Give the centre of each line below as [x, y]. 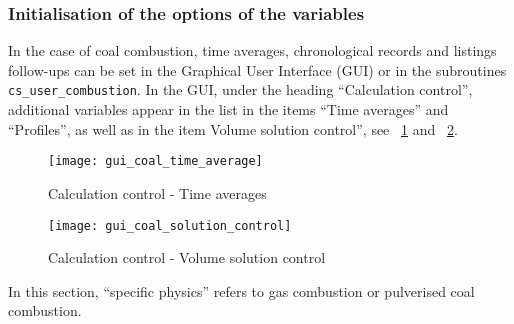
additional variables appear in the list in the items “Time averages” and [228, 109]
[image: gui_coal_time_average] [155, 161]
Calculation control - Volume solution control [187, 257]
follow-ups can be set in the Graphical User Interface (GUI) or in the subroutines [257, 69]
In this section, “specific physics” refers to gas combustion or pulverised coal [241, 290]
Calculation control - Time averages [157, 192]
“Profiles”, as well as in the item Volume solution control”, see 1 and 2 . [233, 128]
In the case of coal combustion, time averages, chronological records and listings [252, 50]
